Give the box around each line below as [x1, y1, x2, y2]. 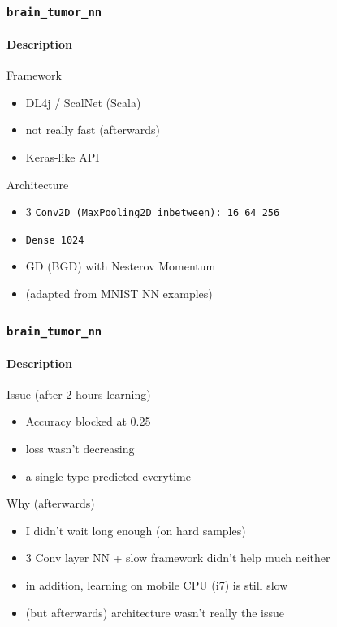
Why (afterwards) [6, 495, 95, 512]
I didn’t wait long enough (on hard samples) [25, 521, 246, 538]
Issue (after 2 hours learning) [6, 385, 151, 402]
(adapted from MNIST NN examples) [25, 285, 213, 302]
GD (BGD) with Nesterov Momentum [25, 257, 216, 275]
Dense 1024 [25, 234, 84, 246]
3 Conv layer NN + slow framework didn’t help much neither [25, 549, 331, 566]
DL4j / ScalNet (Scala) [25, 93, 141, 110]
